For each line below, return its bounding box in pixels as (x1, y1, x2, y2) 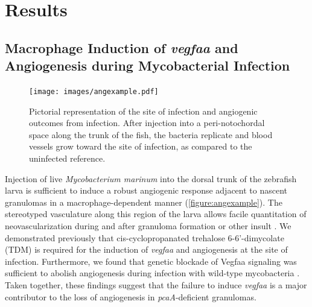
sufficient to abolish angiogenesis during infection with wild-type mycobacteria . (5, 267, 300, 279)
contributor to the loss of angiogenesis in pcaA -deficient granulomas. (5, 290, 256, 303)
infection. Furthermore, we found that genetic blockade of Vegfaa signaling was (5, 255, 297, 267)
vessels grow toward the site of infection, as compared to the (29, 140, 252, 153)
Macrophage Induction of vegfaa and (5, 38, 238, 57)
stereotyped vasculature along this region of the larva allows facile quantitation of (5, 207, 307, 220)
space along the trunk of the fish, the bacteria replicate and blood (29, 128, 273, 141)
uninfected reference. (29, 152, 106, 164)
